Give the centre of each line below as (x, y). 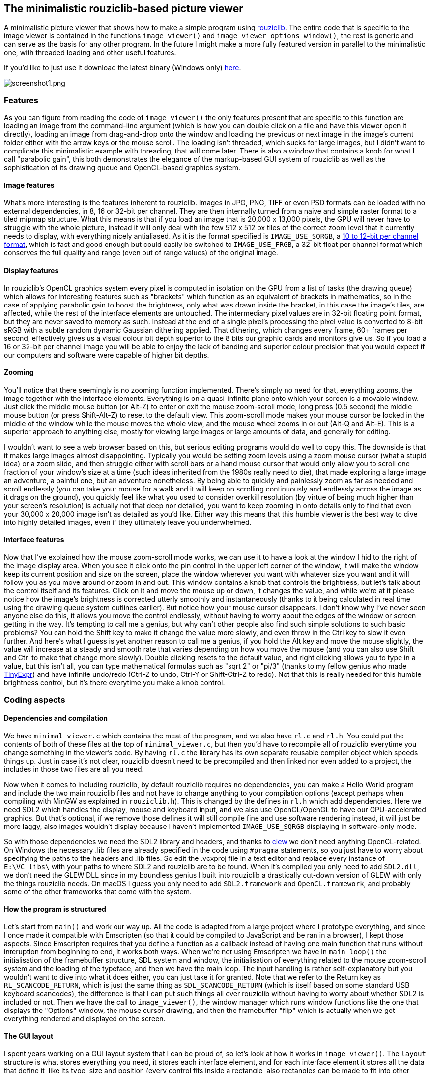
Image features (29, 185)
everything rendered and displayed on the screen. (85, 1018)
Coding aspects (35, 700)
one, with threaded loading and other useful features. (90, 53)
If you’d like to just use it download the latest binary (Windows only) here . (123, 68)
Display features (31, 270)
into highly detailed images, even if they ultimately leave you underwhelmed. (128, 522)
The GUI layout (29, 1036)
